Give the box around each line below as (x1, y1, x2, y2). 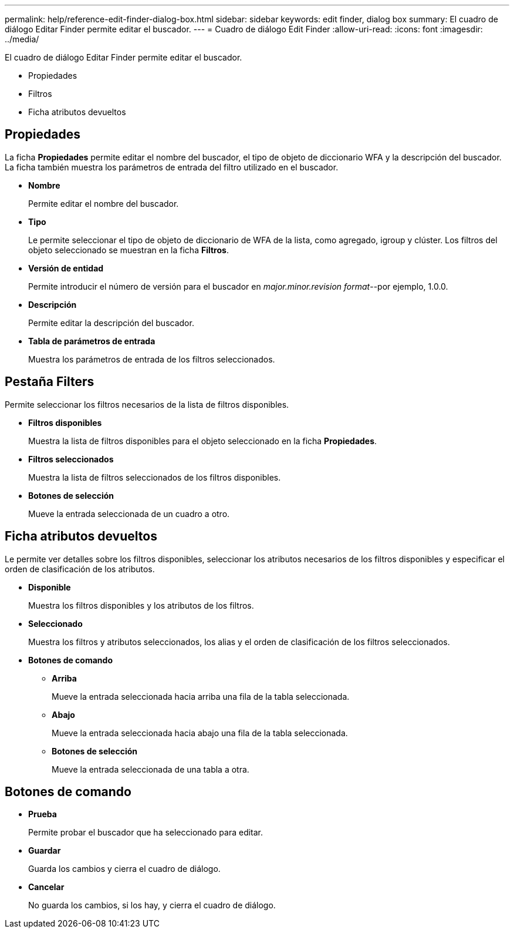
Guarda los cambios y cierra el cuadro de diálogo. (28, 864, 221, 874)
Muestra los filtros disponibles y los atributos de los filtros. (28, 600, 254, 610)
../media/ (5, 34, 39, 44)
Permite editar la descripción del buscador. (28, 317, 194, 328)
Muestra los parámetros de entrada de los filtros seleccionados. (28, 354, 275, 364)
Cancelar (28, 882, 65, 892)
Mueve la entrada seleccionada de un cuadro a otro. (28, 508, 230, 519)
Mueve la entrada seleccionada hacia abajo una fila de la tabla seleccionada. (52, 727, 348, 738)
